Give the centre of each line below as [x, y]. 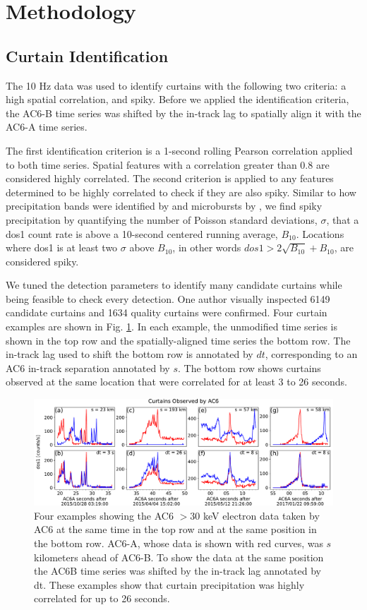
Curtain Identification [87, 55]
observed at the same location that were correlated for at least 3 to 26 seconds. [176, 382]
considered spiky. [42, 261]
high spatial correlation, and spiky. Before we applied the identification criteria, [178, 99]
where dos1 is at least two [62, 247]
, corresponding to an [311, 354]
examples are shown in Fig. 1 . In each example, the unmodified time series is [172, 327]
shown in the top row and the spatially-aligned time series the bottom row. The [178, 340]
